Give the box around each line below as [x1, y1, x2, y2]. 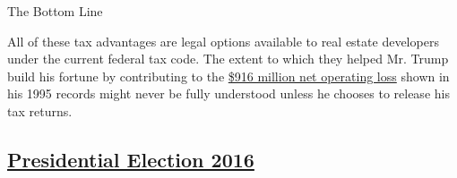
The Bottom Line [7, 2, 103, 20]
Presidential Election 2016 [7, 145, 254, 173]
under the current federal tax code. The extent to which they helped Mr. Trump [7, 49, 449, 68]
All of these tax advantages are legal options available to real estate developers [7, 31, 439, 50]
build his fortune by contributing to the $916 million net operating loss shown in [7, 66, 450, 85]
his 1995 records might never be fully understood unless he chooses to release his [7, 84, 450, 103]
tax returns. [7, 101, 73, 120]
